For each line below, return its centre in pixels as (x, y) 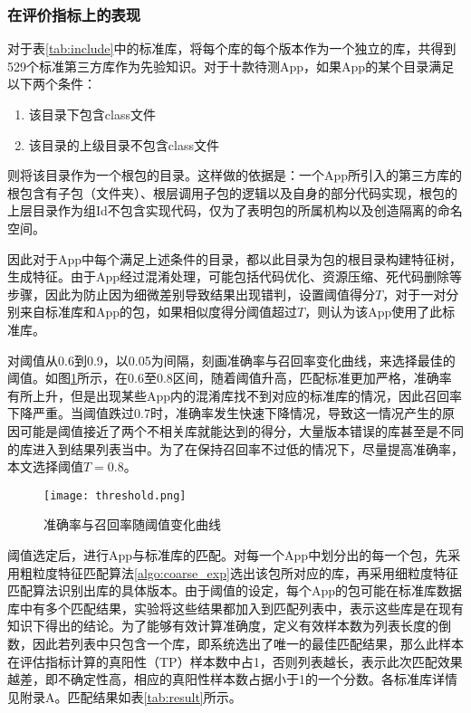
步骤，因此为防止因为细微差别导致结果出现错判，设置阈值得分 (191, 294)
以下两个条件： (52, 84)
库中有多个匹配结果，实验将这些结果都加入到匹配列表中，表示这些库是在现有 (235, 608)
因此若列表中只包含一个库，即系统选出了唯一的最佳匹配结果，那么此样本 (248, 643)
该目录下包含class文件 (92, 114)
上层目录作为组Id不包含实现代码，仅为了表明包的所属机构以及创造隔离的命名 (235, 210)
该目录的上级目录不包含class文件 (124, 144)
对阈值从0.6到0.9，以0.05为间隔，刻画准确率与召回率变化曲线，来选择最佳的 (231, 360)
